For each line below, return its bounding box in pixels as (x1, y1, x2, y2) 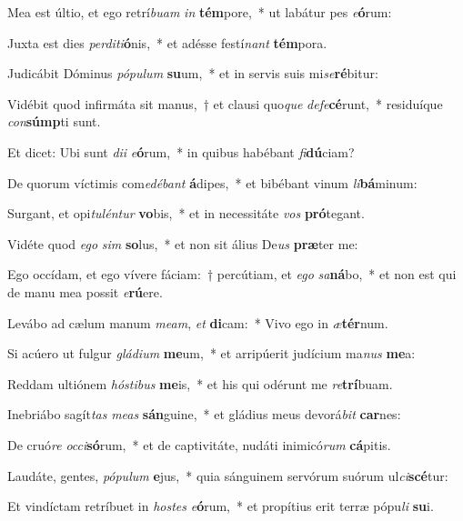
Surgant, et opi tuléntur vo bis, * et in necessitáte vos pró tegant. (7, 204, 365, 223)
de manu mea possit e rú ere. (7, 282, 163, 301)
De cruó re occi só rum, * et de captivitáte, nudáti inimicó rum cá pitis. (7, 435, 391, 454)
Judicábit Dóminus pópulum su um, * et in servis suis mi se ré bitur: (7, 64, 378, 83)
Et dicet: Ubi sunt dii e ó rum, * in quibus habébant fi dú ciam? (7, 142, 355, 161)
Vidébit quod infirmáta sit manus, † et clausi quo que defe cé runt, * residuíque (7, 94, 443, 113)
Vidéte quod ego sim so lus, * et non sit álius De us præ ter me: (7, 234, 358, 253)
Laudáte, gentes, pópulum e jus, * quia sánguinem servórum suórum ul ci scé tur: (7, 466, 448, 485)
